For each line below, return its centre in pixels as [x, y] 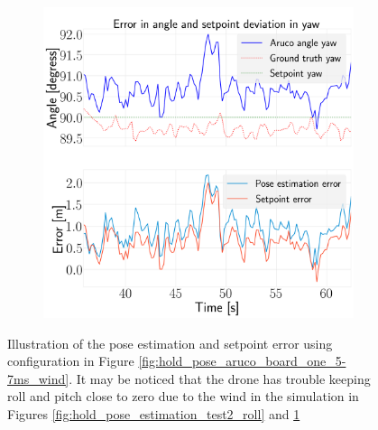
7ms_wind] [38, 378]
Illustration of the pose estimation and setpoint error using [170, 343]
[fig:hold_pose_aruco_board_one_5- [242, 361]
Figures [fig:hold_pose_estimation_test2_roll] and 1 [154, 413]
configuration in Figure [71, 361]
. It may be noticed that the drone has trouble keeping [220, 378]
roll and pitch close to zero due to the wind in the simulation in [183, 396]
